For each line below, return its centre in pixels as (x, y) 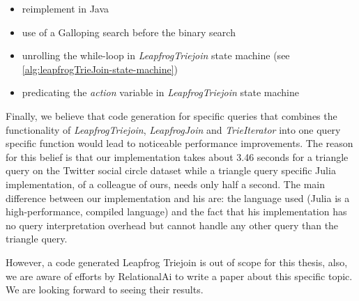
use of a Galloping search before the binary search (129, 32)
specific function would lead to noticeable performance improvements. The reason (179, 143)
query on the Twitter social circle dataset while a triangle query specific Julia (171, 170)
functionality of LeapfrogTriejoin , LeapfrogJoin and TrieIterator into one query (173, 129)
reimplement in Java (66, 8)
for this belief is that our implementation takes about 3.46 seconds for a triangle (177, 156)
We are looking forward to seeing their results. (105, 290)
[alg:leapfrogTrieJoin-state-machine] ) (100, 69)
